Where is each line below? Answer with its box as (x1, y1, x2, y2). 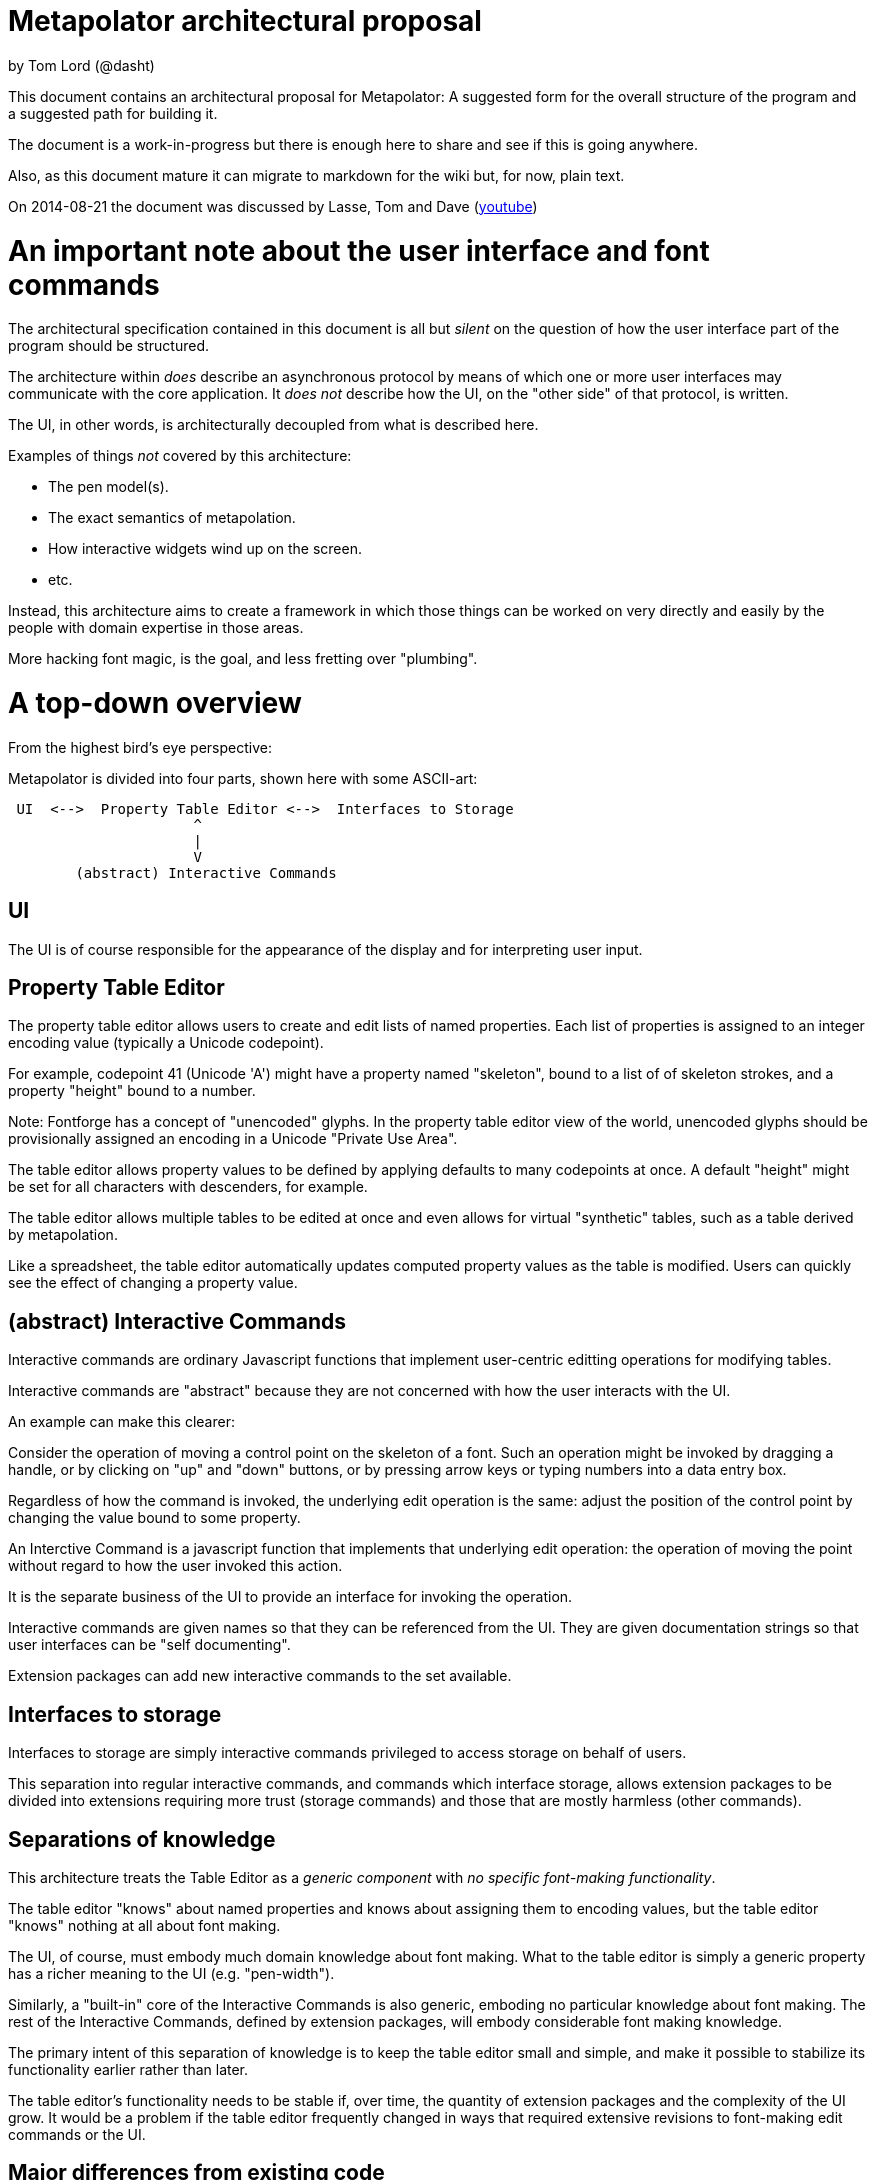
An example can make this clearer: (8, 1413, 235, 1431)
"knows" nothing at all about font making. (8, 1916, 281, 1934)
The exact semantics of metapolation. (48, 509, 296, 527)
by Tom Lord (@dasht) (8, 56, 155, 74)
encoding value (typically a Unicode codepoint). (8, 1034, 324, 1052)
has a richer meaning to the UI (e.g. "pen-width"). (8, 1964, 335, 1982)
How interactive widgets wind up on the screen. (48, 540, 362, 558)
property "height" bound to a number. (8, 1082, 256, 1100)
